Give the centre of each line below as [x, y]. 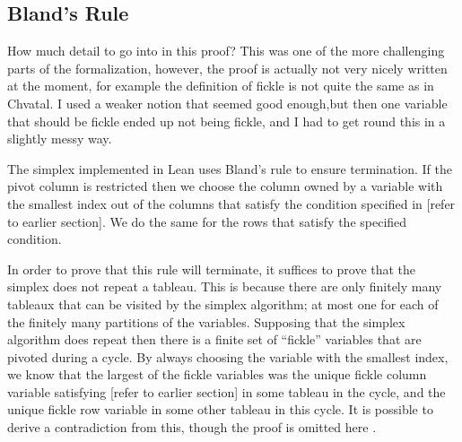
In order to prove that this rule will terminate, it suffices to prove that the [212, 269]
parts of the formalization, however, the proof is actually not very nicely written [227, 68]
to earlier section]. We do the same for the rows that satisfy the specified [207, 221]
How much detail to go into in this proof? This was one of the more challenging [226, 51]
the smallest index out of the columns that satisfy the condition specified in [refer [231, 203]
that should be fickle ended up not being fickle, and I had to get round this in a [227, 121]
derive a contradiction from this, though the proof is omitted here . [192, 427]
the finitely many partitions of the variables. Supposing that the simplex [206, 321]
